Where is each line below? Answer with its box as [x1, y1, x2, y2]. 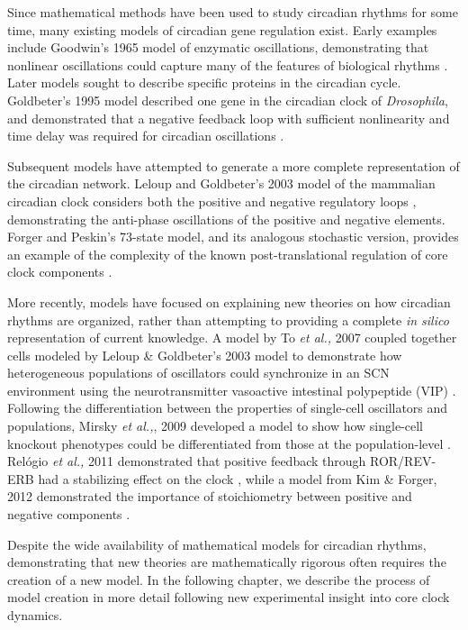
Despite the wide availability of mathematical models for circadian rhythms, [7, 534, 427, 553]
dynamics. [7, 606, 63, 624]
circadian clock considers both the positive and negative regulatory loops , [7, 191, 417, 210]
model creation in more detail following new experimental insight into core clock [7, 588, 450, 607]
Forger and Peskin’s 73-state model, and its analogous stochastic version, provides [7, 227, 459, 246]
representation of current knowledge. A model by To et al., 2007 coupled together [7, 328, 457, 347]
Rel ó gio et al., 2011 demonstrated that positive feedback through [7, 452, 366, 470]
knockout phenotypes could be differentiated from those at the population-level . [7, 434, 451, 452]
